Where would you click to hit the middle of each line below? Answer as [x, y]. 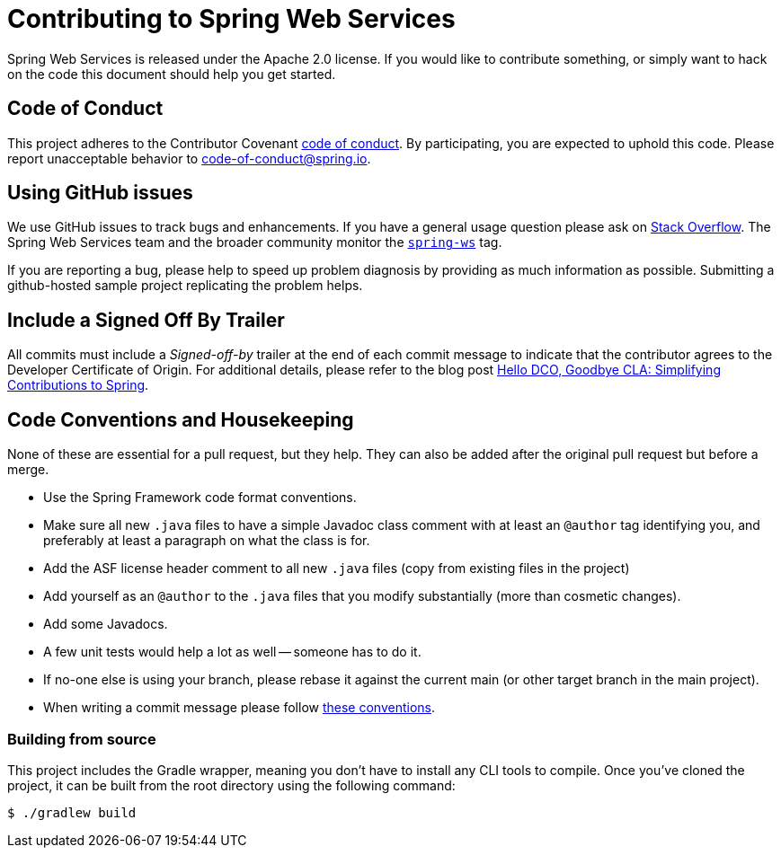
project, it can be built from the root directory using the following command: [231, 785]
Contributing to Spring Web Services [231, 19]
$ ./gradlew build [72, 812]
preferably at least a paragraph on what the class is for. [207, 541]
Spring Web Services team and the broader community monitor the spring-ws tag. [255, 242]
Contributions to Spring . [78, 385]
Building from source [82, 739]
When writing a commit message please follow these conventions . [240, 708]
